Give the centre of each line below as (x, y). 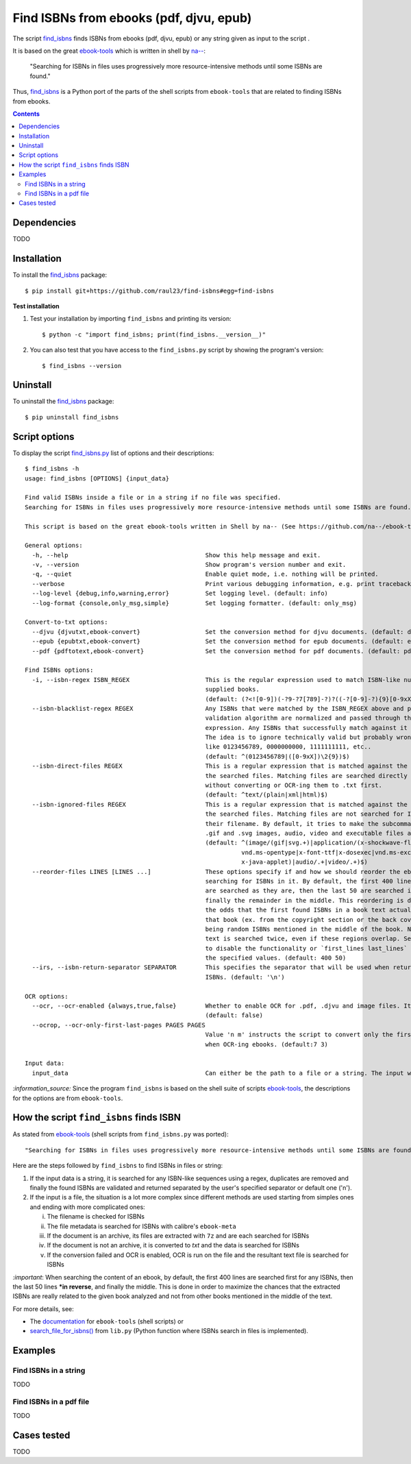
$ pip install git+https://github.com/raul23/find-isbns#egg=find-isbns (149, 291)
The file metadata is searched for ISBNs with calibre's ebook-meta (141, 1226)
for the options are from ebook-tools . (68, 1098)
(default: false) (234, 1015)
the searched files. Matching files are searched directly (306, 776)
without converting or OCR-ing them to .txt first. (294, 785)
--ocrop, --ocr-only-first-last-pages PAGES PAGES (119, 1025)
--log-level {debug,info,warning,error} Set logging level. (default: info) (180, 594)
